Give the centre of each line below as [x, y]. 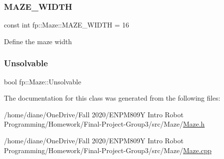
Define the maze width [38, 41]
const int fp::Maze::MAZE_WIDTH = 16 [67, 25]
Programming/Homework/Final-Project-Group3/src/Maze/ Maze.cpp [108, 150]
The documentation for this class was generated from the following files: [112, 98]
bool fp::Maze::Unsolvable [43, 81]
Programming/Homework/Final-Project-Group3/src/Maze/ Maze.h [104, 124]
